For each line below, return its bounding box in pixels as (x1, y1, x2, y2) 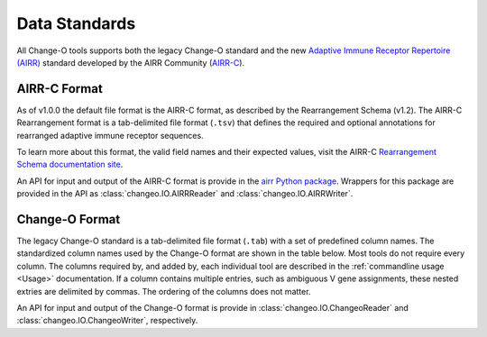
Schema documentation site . (16, 159, 124, 170)
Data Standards (16, 14, 136, 33)
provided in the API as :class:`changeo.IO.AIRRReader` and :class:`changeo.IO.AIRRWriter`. (16, 188, 354, 199)
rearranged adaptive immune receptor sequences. (16, 130, 204, 141)
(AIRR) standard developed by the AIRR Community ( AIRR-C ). (16, 57, 245, 68)
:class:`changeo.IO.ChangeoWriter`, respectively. (16, 315, 198, 326)
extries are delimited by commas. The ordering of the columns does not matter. (16, 286, 311, 296)
